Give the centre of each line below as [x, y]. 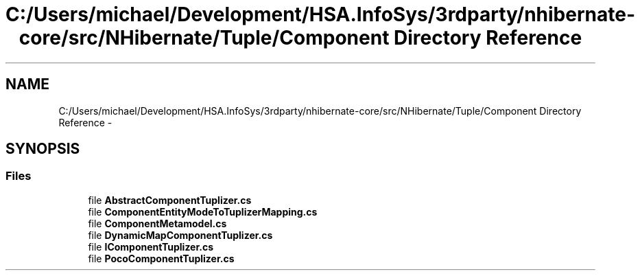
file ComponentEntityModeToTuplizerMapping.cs [203, 211]
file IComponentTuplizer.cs [151, 246]
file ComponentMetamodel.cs [157, 223]
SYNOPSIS [43, 149]
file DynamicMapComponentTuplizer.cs [180, 235]
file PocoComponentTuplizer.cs [161, 258]
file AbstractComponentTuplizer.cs [170, 200]
